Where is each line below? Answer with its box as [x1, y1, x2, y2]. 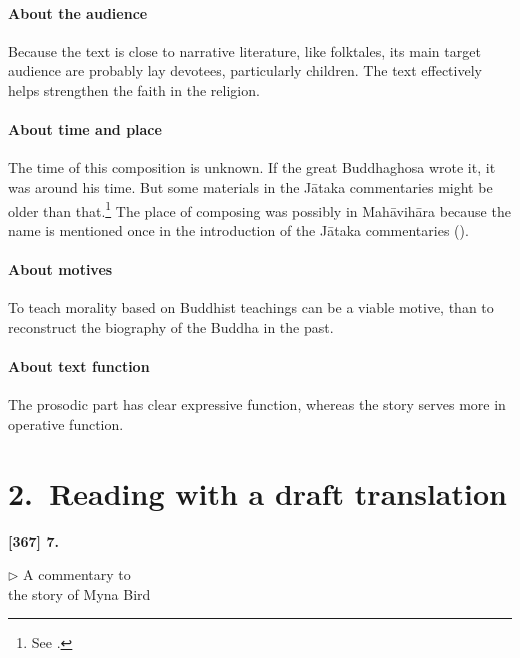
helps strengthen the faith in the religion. [8, 79, 260, 100]
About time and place [8, 119, 162, 140]
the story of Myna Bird [8, 583, 151, 604]
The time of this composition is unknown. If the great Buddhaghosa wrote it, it [8, 157, 496, 178]
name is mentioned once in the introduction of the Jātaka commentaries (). [8, 219, 469, 240]
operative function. [8, 413, 124, 434]
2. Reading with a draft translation [8, 472, 507, 513]
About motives [8, 259, 113, 279]
